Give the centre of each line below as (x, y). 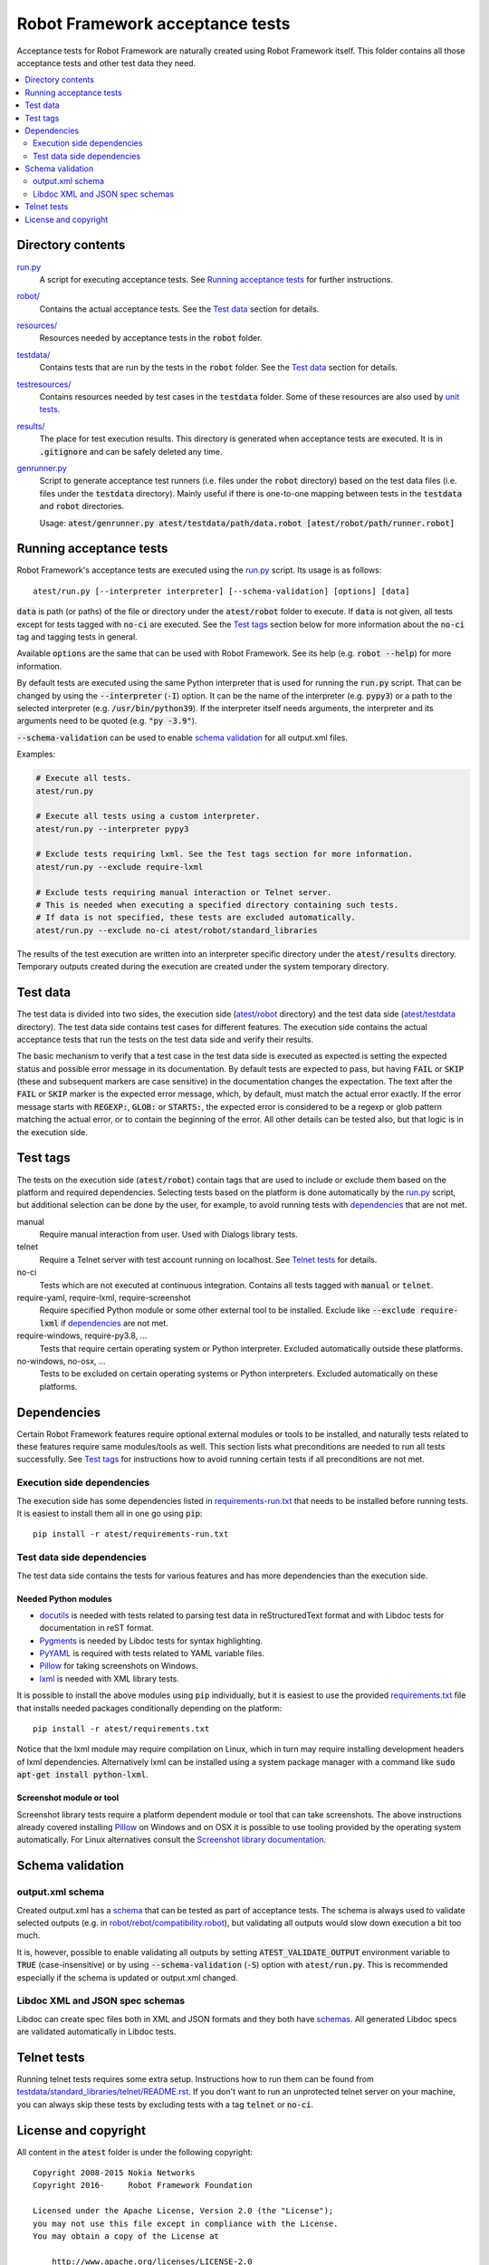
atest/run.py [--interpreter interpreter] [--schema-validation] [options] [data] (221, 591)
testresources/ (44, 384)
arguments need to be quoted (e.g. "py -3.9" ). (107, 721)
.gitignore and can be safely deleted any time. (131, 451)
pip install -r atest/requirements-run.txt (131, 1534)
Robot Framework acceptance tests (153, 24)
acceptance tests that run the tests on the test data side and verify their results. (165, 1039)
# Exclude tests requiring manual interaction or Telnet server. (184, 892)
